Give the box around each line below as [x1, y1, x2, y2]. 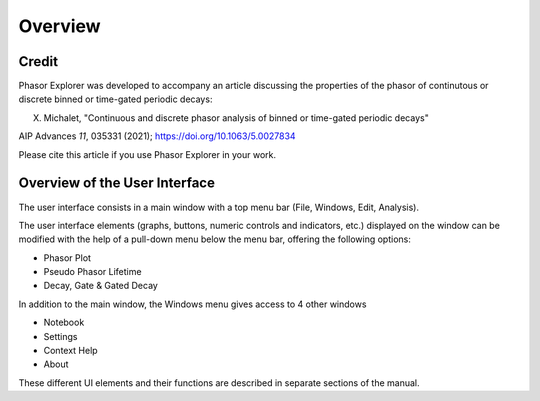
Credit [18, 53, 59, 70]
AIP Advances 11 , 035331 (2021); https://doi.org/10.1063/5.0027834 [18, 130, 296, 142]
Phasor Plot [43, 251, 92, 264]
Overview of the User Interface [18, 175, 215, 192]
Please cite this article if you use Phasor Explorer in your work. [18, 148, 277, 160]
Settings [43, 330, 78, 342]
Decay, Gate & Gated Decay [43, 280, 159, 292]
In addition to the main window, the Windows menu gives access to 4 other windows [18, 298, 367, 310]
